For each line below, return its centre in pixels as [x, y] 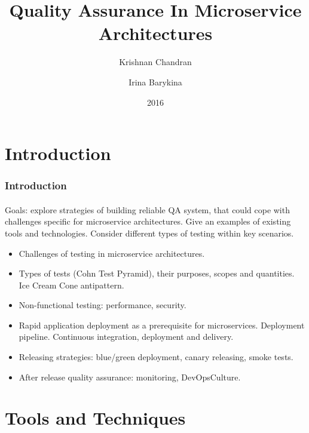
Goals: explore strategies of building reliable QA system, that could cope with [147, 209]
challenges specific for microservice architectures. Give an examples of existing [148, 221]
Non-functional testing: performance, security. [103, 305]
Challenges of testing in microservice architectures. [112, 253]
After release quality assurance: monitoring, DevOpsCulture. [130, 377]
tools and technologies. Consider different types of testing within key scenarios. [149, 233]
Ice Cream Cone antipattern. [71, 285]
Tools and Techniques [95, 418]
